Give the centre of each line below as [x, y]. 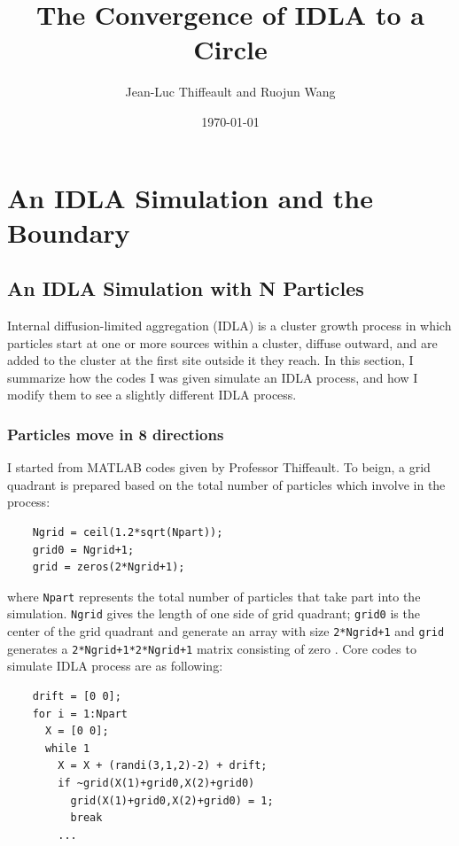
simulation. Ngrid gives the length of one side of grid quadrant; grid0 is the [214, 613]
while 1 [67, 748]
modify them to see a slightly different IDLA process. [152, 395]
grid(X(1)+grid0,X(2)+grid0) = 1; [172, 800]
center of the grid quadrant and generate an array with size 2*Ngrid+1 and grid [226, 631]
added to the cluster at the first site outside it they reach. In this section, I [210, 360]
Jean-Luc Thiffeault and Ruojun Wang [230, 92]
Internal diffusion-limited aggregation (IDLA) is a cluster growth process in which [229, 326]
